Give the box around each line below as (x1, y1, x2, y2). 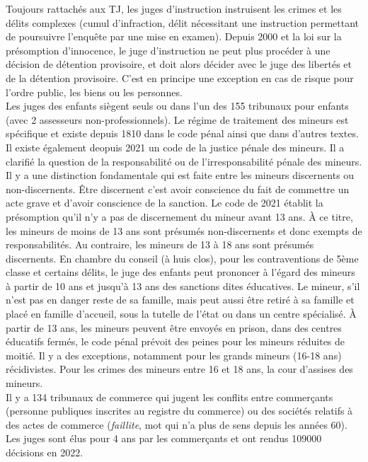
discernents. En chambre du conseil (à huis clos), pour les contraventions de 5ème (6, 250, 359, 265)
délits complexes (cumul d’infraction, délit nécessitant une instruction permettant (6, 15, 360, 30)
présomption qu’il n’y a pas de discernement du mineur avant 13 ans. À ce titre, (6, 209, 353, 224)
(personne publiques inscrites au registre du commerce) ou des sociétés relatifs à (6, 403, 353, 418)
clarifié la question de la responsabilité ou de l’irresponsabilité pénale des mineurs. (6, 154, 362, 168)
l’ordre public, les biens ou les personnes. (6, 84, 183, 99)
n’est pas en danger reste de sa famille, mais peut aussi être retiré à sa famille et (6, 292, 355, 307)
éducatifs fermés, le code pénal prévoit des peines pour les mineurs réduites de (6, 334, 345, 349)
